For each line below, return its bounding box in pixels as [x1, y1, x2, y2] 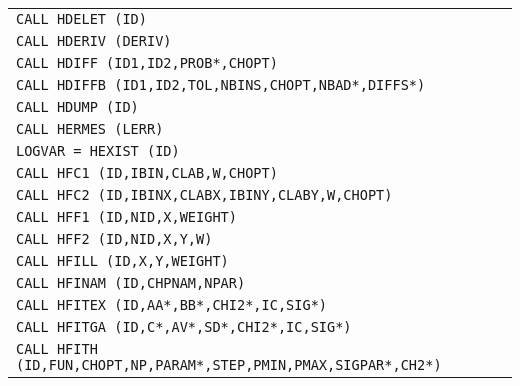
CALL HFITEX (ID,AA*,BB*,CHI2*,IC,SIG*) [16, 297, 327, 313]
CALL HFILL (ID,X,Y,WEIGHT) [16, 253, 229, 269]
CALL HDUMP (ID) [16, 99, 139, 115]
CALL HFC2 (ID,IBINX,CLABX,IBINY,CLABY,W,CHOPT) [16, 187, 393, 203]
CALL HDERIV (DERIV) [16, 33, 172, 49]
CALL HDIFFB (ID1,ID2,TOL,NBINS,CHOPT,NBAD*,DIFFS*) [16, 77, 426, 93]
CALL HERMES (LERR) [16, 121, 164, 137]
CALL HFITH [16, 341, 98, 357]
